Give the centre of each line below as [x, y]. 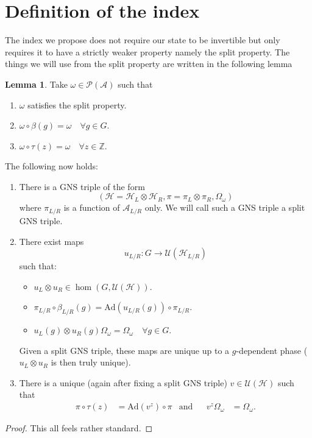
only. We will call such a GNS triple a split [225, 207]
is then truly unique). [91, 362]
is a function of [92, 207]
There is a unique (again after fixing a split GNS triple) [123, 382]
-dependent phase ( [272, 350]
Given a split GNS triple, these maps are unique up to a [124, 350]
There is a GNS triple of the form [82, 186]
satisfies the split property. [77, 104]
